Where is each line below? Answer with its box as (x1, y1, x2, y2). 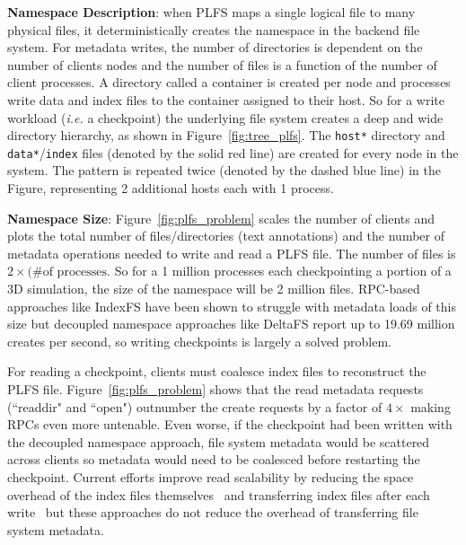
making (410, 397, 451, 416)
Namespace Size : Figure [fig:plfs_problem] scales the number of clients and (7, 208, 435, 227)
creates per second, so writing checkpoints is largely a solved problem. (7, 331, 392, 350)
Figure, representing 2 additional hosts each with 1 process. (7, 179, 334, 198)
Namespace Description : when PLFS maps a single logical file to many (7, 3, 416, 21)
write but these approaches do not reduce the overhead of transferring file (7, 503, 418, 522)
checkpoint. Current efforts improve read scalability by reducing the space (7, 467, 414, 486)
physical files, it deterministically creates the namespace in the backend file (7, 20, 420, 39)
